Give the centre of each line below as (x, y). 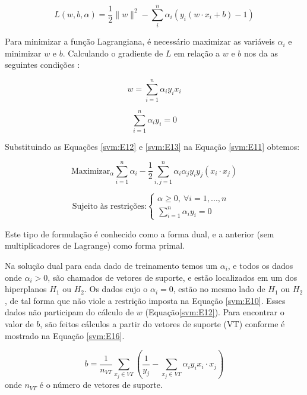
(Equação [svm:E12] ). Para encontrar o (215, 312)
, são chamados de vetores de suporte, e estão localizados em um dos (173, 277)
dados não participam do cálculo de (69, 312)
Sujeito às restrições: (109, 206)
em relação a (197, 53)
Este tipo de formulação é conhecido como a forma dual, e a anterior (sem (140, 233)
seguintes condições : (42, 65)
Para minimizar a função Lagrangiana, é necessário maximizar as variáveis (140, 41)
